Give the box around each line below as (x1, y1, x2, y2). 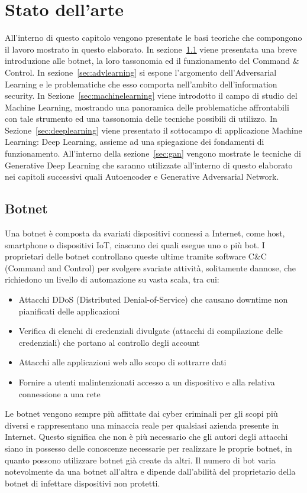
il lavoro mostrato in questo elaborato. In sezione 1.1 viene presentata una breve (5, 43, 297, 55)
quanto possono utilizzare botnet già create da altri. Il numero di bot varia (5, 453, 276, 466)
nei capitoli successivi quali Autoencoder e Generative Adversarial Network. (5, 170, 279, 183)
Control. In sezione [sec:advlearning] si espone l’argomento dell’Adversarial (5, 66, 277, 78)
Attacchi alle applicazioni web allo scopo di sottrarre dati (18, 356, 227, 368)
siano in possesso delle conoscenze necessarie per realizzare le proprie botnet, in (5, 442, 292, 454)
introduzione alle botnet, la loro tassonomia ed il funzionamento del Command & (5, 54, 299, 67)
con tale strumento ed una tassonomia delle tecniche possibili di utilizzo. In (5, 112, 277, 125)
